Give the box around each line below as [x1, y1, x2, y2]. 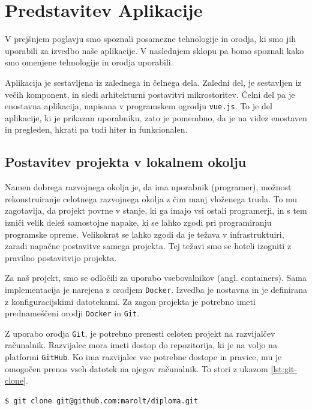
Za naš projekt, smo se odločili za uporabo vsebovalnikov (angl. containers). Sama [5, 271, 307, 284]
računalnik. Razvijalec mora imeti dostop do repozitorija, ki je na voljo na [5, 339, 277, 351]
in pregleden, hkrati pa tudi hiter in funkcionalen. [5, 123, 188, 136]
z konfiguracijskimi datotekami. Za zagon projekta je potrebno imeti [5, 295, 256, 307]
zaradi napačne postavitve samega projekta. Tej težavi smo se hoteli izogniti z [5, 240, 292, 252]
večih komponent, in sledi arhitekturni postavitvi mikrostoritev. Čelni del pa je [5, 88, 295, 100]
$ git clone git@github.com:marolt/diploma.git [5, 396, 199, 405]
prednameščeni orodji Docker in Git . [5, 307, 140, 319]
